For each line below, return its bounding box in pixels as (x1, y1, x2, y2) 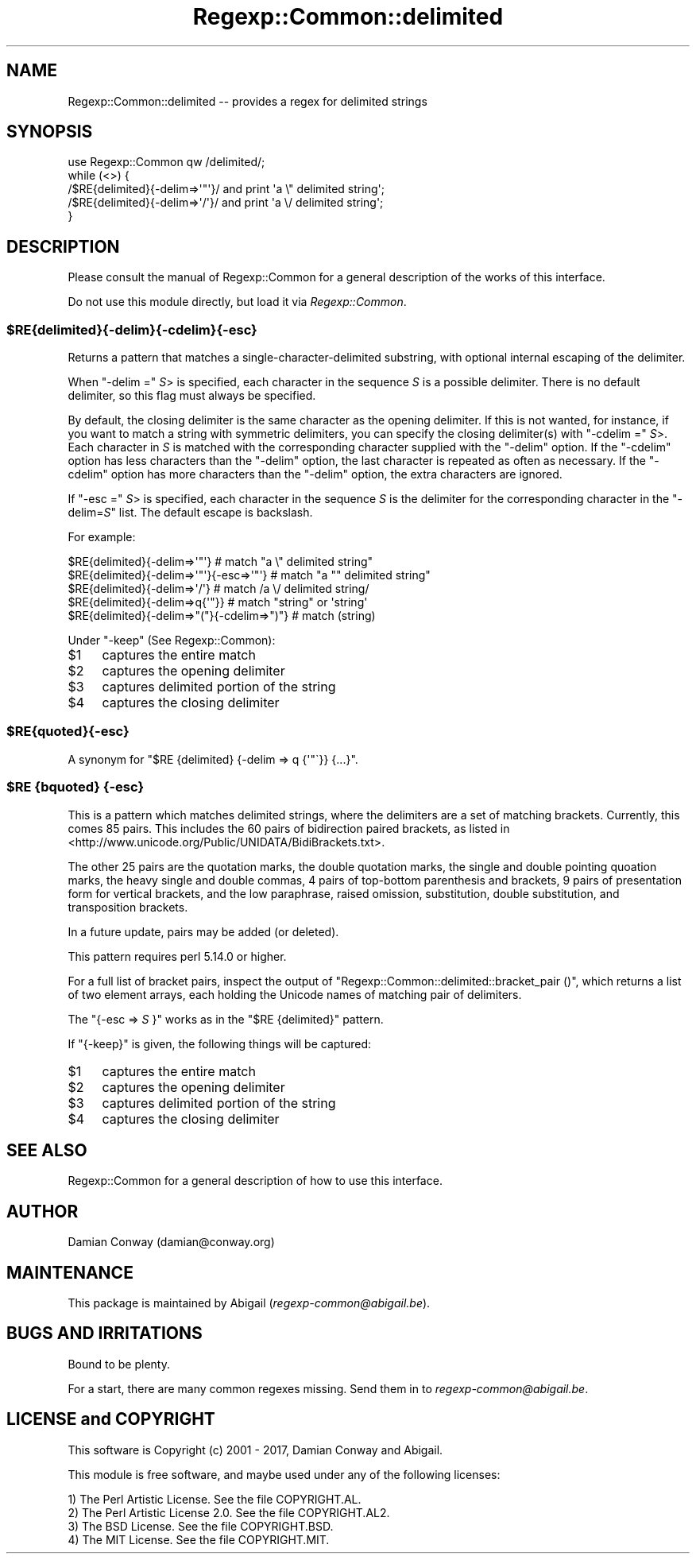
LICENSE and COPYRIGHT (6, 1409, 215, 1430)
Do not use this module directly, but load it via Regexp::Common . (68, 295, 407, 309)
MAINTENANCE (6, 1262, 133, 1283)
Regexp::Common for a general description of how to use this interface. (68, 1174, 443, 1188)
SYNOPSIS (6, 122, 93, 142)
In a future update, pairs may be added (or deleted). (68, 924, 339, 939)
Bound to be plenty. (68, 1357, 170, 1371)
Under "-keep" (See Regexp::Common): (68, 633, 276, 648)
